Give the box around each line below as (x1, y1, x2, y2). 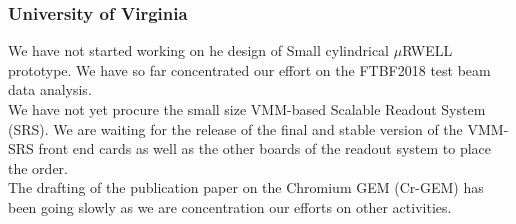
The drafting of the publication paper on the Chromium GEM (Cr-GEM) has (8, 177, 484, 198)
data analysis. (8, 79, 92, 100)
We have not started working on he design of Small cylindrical (8, 40, 390, 61)
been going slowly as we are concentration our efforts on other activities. (8, 196, 452, 217)
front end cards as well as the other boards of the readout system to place (38, 138, 492, 159)
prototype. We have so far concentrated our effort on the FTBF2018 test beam (8, 59, 491, 80)
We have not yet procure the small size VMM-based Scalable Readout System (8, 99, 486, 119)
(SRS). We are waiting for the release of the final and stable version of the (8, 118, 463, 139)
